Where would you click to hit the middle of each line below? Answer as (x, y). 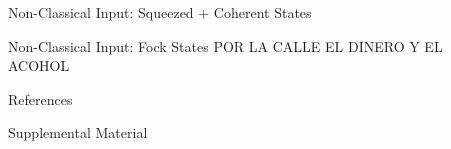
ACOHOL (39, 65)
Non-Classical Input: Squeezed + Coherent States (160, 12)
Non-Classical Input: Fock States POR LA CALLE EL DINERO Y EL (225, 45)
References (40, 98)
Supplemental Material (78, 132)
